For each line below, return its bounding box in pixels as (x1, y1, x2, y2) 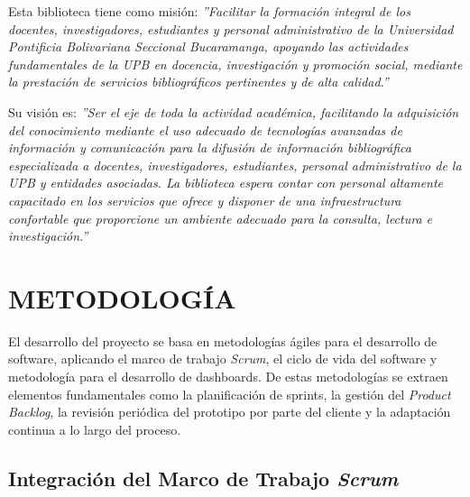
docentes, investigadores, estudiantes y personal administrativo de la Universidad (8, 19, 454, 38)
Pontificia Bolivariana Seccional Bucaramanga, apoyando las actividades (8, 37, 409, 56)
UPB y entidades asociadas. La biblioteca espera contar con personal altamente (8, 173, 444, 192)
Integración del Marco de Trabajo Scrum (8, 464, 399, 492)
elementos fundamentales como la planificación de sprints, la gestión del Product (8, 384, 451, 403)
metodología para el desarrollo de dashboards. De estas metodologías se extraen (8, 367, 448, 386)
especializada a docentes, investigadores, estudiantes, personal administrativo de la (8, 155, 462, 174)
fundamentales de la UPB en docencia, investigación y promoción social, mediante (8, 54, 463, 73)
